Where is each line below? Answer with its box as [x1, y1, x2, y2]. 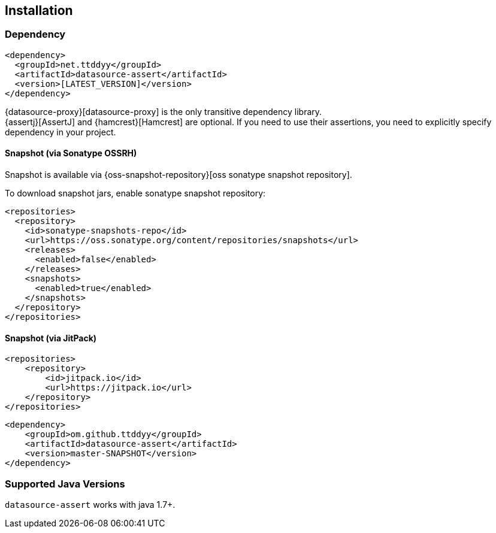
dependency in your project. [5, 126, 116, 137]
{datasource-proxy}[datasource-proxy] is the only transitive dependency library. [5, 106, 322, 117]
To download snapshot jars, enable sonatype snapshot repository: [5, 188, 266, 199]
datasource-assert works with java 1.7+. [5, 499, 176, 510]
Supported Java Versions [5, 477, 125, 490]
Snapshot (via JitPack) [5, 332, 97, 343]
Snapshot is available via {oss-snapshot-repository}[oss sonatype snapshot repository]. [5, 169, 352, 180]
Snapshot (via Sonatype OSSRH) [5, 148, 137, 159]
